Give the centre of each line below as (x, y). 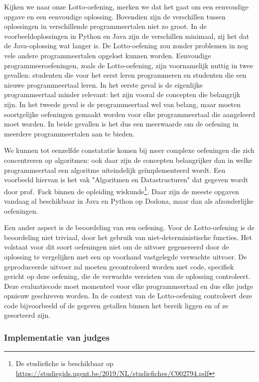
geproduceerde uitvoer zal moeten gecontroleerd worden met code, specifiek (119, 266)
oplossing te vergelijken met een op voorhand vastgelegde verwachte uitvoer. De (126, 256)
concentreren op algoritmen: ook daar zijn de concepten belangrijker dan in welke (128, 160)
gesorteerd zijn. (27, 315)
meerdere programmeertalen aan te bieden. (69, 133)
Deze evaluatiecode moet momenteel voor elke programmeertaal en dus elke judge (129, 286)
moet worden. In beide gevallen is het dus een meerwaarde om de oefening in (121, 124)
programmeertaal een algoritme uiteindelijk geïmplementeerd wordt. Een (115, 170)
